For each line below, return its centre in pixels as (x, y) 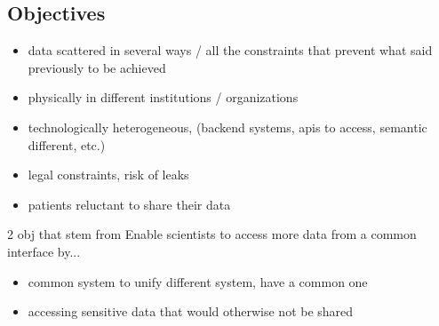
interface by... (44, 251)
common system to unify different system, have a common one (198, 281)
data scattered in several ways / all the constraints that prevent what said (230, 50)
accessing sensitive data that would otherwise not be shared (191, 311)
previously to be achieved (97, 67)
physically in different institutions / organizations (163, 97)
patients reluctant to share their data (129, 204)
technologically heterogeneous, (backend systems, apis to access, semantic (227, 127)
